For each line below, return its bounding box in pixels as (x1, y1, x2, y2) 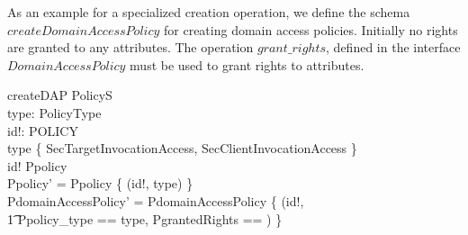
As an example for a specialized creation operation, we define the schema (7, 3, 410, 21)
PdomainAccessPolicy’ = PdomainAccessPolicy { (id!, (7, 191, 304, 210)
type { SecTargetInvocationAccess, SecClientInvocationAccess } (7, 139, 357, 158)
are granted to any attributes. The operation (7, 38, 254, 57)
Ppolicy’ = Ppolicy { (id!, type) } (7, 174, 193, 193)
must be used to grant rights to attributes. (130, 55, 364, 74)
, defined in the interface (326, 38, 461, 57)
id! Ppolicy (7, 156, 67, 175)
